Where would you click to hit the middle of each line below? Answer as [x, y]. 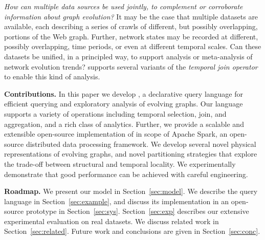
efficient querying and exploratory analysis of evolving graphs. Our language [124, 104]
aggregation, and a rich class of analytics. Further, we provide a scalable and [124, 124]
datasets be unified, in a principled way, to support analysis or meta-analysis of [128, 56]
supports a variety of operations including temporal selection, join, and [115, 113]
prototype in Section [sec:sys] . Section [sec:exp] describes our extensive [137, 211]
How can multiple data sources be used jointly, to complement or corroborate [124, 6]
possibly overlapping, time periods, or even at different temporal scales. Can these [133, 46]
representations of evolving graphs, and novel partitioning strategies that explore [131, 154]
